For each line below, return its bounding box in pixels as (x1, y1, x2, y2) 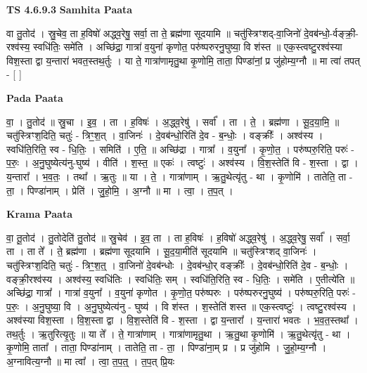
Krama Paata (6, 207, 72, 221)
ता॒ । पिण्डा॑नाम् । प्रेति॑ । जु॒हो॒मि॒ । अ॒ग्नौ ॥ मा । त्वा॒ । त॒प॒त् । (6, 183, 233, 197)
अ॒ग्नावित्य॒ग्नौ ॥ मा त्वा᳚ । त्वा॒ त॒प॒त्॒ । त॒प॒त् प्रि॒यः (6, 354, 174, 369)
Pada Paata (6, 90, 63, 105)
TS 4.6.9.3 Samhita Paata (6, 2, 133, 16)
